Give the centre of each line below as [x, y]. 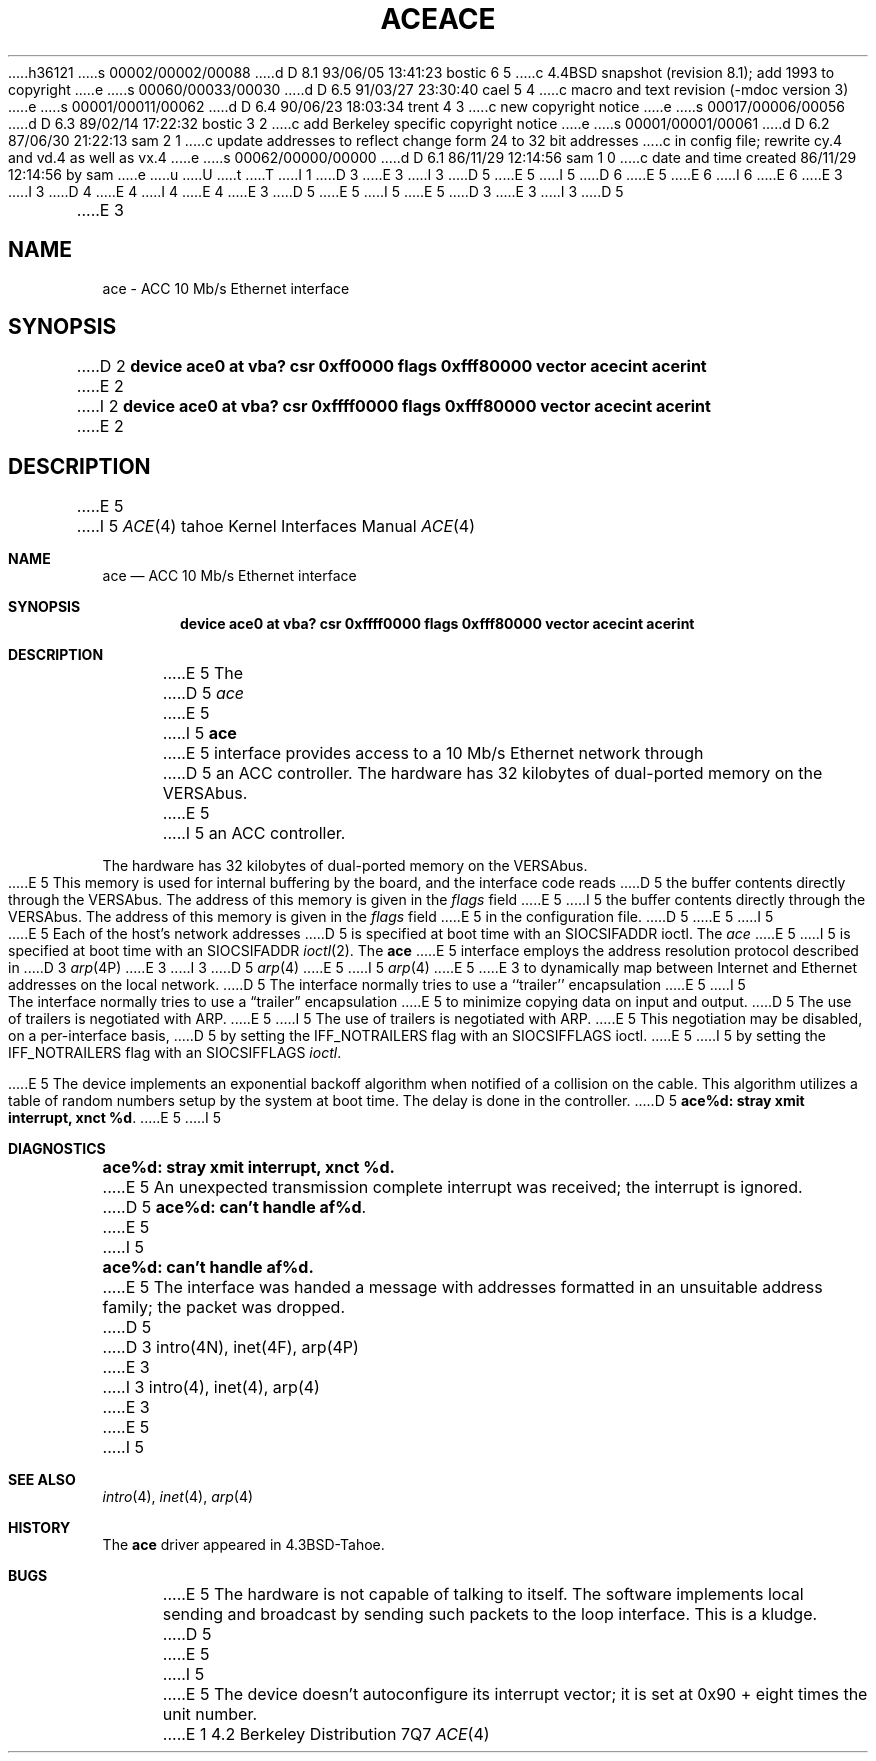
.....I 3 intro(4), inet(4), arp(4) [211, 1387]
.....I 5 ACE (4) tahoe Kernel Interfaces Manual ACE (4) [276, 526]
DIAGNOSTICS [57, 1149]
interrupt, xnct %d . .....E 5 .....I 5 [115, 1118]
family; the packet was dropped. [223, 1307]
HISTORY [39, 1528]
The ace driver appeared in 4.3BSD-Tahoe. [243, 1545]
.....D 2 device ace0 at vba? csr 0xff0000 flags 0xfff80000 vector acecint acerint [391, 366]
